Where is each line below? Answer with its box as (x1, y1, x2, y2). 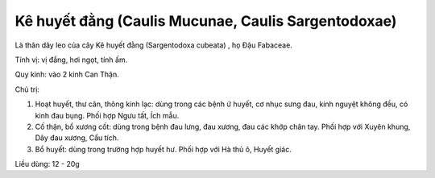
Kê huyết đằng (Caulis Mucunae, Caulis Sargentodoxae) (14, 12, 397, 30)
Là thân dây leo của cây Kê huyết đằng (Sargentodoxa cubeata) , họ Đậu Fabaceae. (14, 40, 293, 50)
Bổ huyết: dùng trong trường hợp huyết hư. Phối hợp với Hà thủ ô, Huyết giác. (35, 144, 292, 154)
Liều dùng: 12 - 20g (14, 159, 80, 169)
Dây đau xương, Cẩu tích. (35, 133, 119, 143)
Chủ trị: (14, 85, 40, 94)
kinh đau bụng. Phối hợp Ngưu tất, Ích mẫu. (35, 110, 180, 120)
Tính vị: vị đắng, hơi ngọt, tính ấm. (14, 55, 128, 64)
